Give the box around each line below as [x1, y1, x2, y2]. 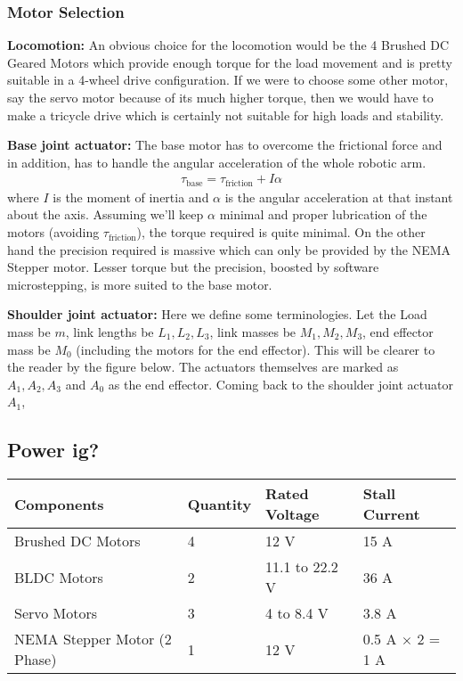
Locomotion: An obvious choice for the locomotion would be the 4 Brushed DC [7, 36, 449, 54]
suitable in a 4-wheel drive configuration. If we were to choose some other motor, [7, 70, 449, 89]
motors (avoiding [7, 223, 100, 242]
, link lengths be [65, 323, 154, 341]
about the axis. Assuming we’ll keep [7, 205, 204, 224]
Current [362, 504, 420, 525]
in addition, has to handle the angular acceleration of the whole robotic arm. [7, 152, 426, 171]
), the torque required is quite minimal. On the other [136, 223, 426, 242]
